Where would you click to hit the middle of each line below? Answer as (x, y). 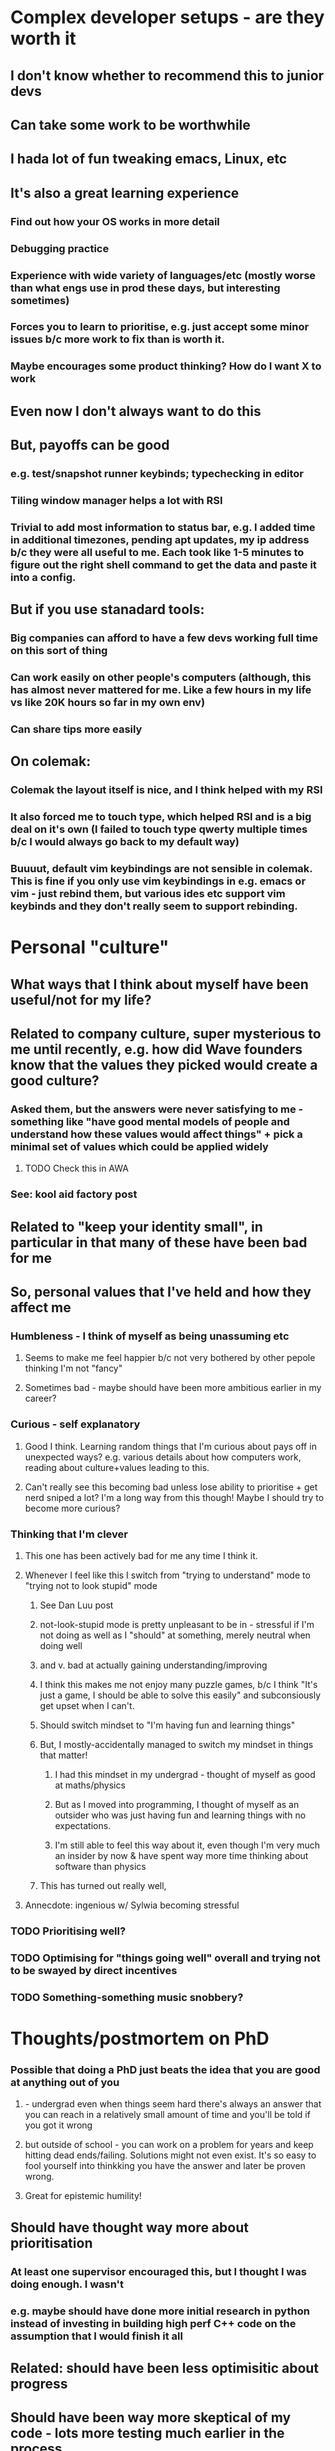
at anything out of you (65, 2082)
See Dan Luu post (76, 1605)
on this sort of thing (59, 651)
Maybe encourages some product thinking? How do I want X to (166, 366)
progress (39, 2383)
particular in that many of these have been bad (159, 1242)
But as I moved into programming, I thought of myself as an (177, 1805)
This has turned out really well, (103, 1886)
